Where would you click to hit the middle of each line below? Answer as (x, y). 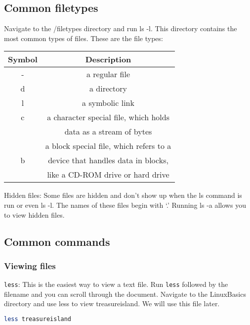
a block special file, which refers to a (108, 146)
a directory (108, 89)
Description (108, 59)
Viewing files (30, 265)
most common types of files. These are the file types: (83, 38)
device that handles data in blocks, (108, 160)
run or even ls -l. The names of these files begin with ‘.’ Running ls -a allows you (125, 205)
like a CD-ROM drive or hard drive (108, 175)
